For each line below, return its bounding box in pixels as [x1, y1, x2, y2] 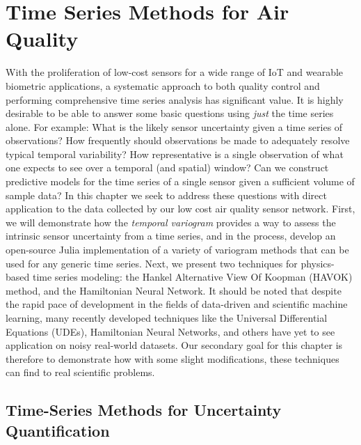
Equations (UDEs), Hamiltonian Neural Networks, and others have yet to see [6, 324, 335, 338]
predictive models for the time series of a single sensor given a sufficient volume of [6, 174, 355, 189]
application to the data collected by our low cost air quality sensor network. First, [6, 201, 355, 216]
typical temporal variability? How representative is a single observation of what [6, 146, 344, 161]
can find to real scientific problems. [6, 365, 155, 380]
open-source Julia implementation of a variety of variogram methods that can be [6, 242, 349, 257]
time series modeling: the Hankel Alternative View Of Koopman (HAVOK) [32, 270, 353, 284]
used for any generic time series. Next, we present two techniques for [6, 256, 298, 270]
